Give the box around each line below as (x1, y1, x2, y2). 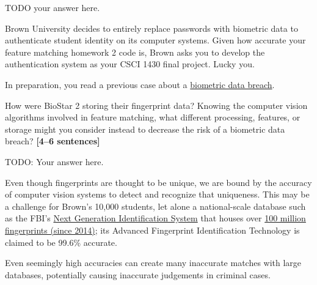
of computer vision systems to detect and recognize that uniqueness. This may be (5, 188, 310, 201)
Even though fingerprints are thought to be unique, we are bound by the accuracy (5, 176, 312, 188)
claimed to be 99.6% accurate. (5, 235, 117, 248)
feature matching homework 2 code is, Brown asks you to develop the (5, 45, 265, 58)
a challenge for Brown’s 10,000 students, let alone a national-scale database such (5, 199, 306, 212)
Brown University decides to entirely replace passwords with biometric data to (5, 21, 298, 34)
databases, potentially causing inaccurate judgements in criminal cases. (5, 268, 271, 281)
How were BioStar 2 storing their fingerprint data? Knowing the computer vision (5, 98, 308, 111)
